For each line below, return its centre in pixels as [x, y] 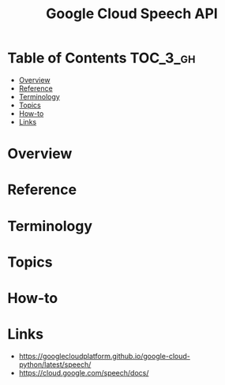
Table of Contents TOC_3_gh [101, 58]
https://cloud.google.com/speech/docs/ [84, 372]
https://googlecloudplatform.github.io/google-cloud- [105, 356]
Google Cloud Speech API [132, 14]
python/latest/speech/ [55, 364]
